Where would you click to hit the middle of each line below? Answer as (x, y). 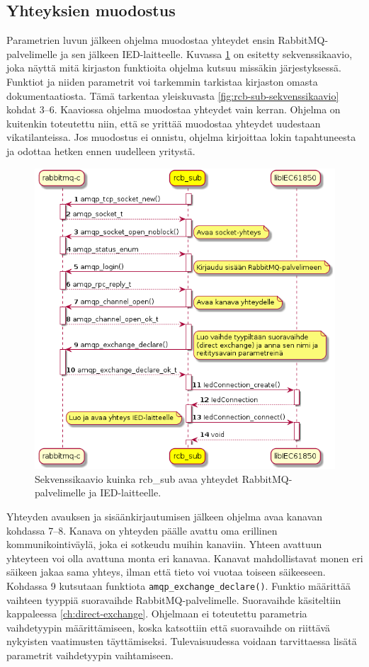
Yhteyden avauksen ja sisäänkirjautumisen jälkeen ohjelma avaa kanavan (165, 517)
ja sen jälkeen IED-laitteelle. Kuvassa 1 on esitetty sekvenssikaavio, (206, 53)
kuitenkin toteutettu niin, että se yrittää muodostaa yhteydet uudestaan (164, 123)
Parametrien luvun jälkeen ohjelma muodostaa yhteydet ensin (141, 40)
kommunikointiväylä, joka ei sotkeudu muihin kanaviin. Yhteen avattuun (164, 544)
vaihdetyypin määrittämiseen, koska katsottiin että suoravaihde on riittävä (169, 627)
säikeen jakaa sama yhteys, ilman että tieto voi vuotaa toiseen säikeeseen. (166, 572)
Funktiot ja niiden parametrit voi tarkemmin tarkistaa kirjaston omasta (162, 81)
